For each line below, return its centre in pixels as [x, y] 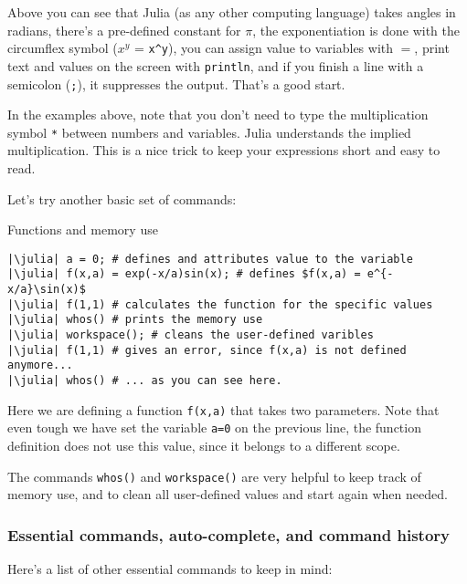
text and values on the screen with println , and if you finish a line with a [216, 65]
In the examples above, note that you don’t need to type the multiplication [218, 115]
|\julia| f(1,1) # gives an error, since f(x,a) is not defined [207, 350]
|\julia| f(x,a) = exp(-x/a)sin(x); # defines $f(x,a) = [184, 274]
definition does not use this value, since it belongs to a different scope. [204, 445]
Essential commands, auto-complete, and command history [228, 534]
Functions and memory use [83, 229]
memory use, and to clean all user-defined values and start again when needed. [228, 494]
